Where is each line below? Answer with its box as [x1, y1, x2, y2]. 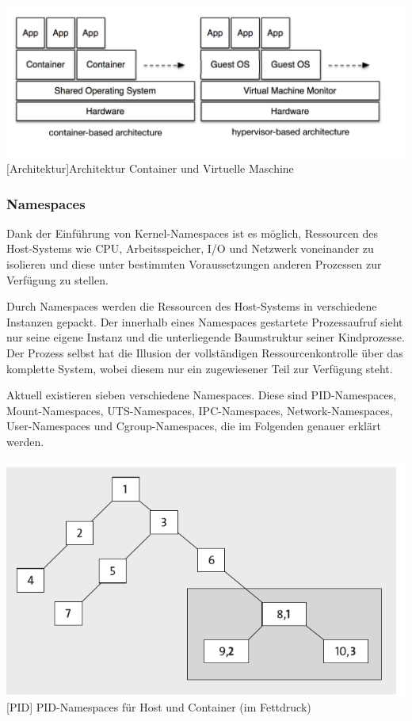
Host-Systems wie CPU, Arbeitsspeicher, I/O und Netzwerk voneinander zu [6, 240, 374, 257]
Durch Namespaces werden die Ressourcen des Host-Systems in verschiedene [6, 298, 377, 315]
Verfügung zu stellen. [6, 271, 109, 288]
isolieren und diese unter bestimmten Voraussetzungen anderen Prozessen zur [6, 256, 382, 273]
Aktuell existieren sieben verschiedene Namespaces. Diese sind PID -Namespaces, [6, 387, 397, 403]
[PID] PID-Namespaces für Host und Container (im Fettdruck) [6, 698, 311, 715]
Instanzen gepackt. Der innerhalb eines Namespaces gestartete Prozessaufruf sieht [6, 313, 403, 330]
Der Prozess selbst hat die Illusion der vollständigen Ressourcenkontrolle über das [6, 345, 403, 361]
